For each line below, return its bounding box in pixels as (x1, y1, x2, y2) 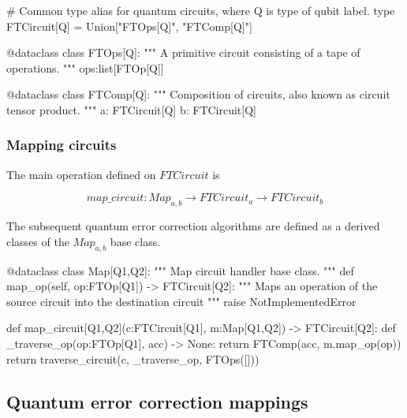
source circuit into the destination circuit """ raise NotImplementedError (6, 293, 357, 309)
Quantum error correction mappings (6, 389, 308, 413)
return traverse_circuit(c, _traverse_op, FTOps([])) (6, 350, 260, 367)
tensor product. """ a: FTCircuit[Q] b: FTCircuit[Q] (6, 101, 256, 118)
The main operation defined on (6, 166, 156, 182)
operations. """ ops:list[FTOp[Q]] (6, 59, 164, 76)
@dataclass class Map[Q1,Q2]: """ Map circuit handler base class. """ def (6, 262, 354, 278)
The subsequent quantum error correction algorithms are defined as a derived (6, 218, 380, 234)
